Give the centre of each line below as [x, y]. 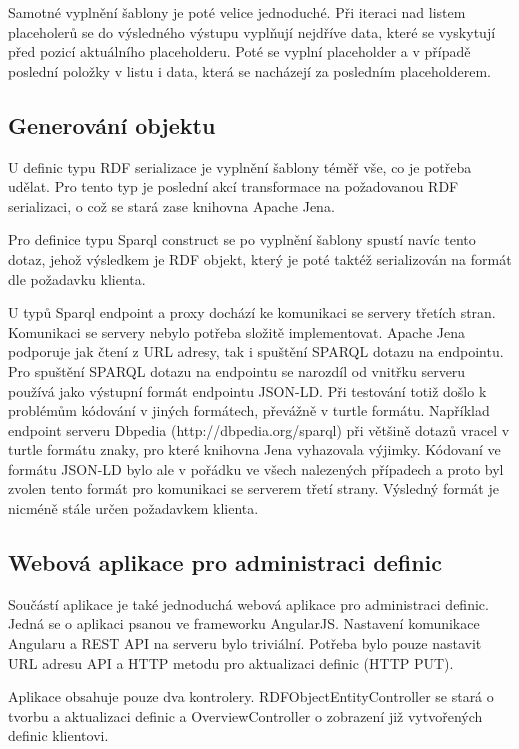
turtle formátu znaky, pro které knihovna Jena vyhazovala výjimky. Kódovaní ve [254, 449]
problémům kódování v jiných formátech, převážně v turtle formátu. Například [249, 410]
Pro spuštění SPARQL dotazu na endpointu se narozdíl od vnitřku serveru [237, 370]
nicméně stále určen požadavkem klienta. [133, 508]
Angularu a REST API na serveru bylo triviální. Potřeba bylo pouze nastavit [245, 643]
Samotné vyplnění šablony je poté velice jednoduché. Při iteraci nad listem [237, 12]
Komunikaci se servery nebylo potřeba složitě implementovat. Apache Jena [237, 331]
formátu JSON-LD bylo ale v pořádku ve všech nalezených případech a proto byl [256, 468]
